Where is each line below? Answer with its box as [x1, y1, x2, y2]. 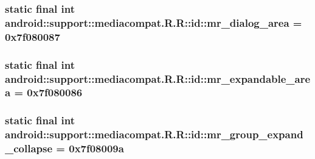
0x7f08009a [69, 141, 124, 156]
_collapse [5, 141, 53, 156]
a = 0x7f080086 [5, 85, 83, 100]
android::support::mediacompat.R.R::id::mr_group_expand [5, 127, 303, 142]
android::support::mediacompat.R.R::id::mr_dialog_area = [5, 15, 302, 30]
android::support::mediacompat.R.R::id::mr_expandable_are [5, 71, 311, 86]
